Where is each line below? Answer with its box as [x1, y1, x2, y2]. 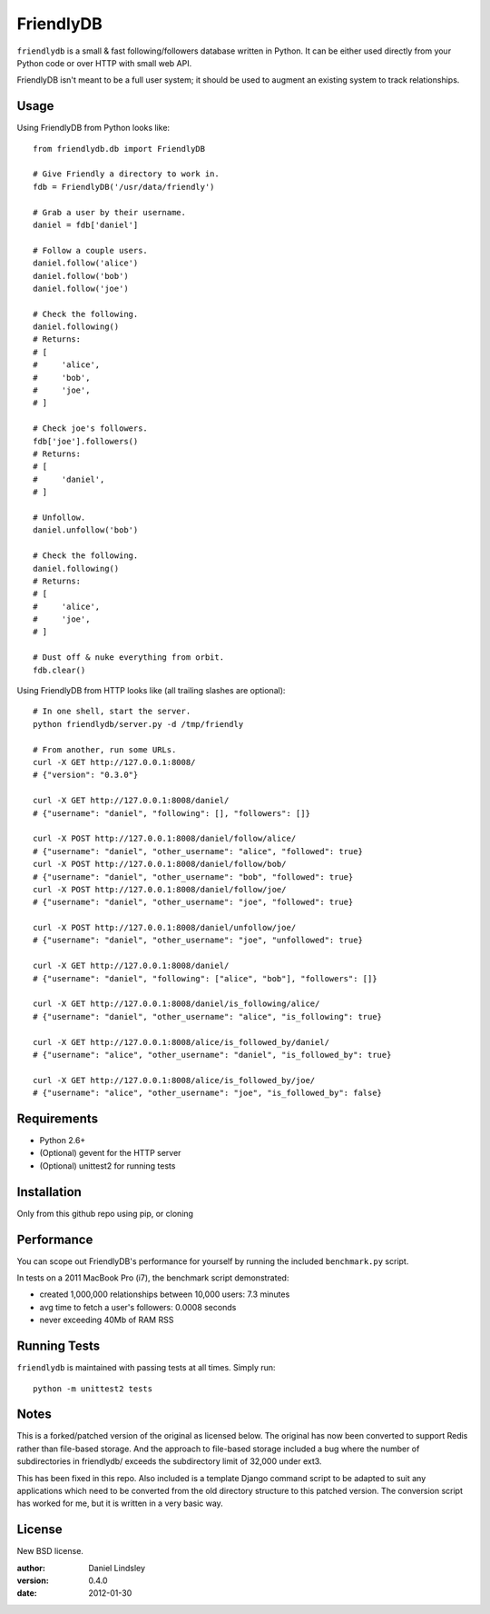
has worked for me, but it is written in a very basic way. [16, 1498, 224, 1509]
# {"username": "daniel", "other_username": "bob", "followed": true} [33, 872, 354, 882]
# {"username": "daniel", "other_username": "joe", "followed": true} [33, 897, 354, 908]
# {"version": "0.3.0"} [33, 770, 139, 781]
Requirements [16, 1111, 99, 1126]
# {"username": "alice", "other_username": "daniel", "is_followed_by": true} [33, 1050, 392, 1060]
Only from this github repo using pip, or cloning [16, 1208, 194, 1219]
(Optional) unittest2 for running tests [39, 1160, 176, 1171]
